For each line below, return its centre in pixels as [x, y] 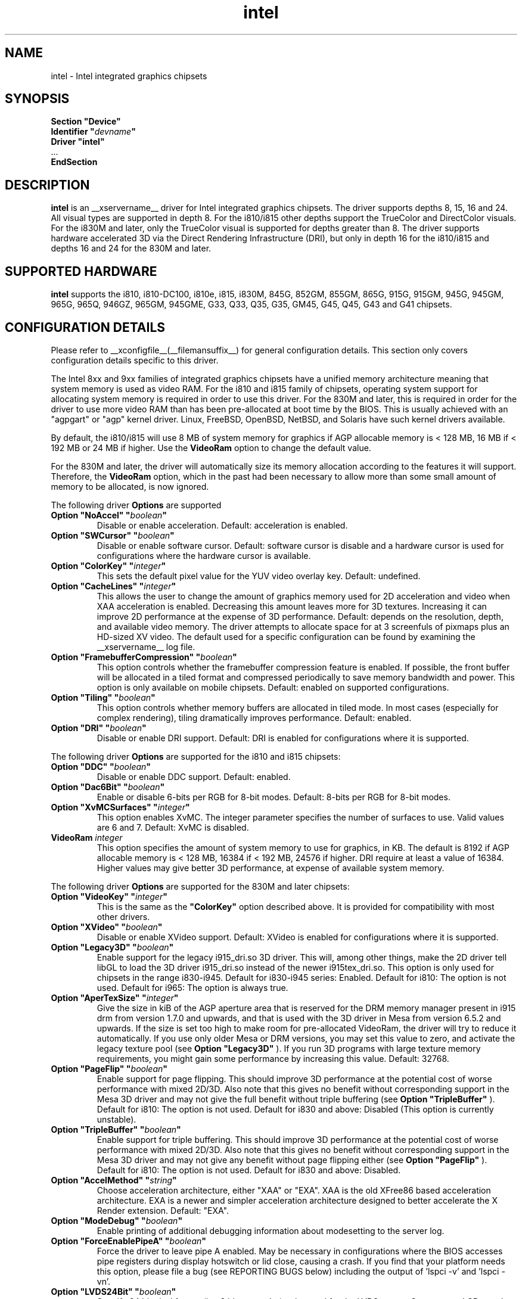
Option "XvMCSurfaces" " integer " [120, 807]
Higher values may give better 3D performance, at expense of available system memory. [271, 868]
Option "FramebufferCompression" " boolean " [144, 657]
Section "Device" [86, 122]
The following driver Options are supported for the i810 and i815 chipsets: [196, 756]
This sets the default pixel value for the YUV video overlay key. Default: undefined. [259, 576]
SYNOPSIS [37, 99]
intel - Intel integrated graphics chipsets [129, 76]
